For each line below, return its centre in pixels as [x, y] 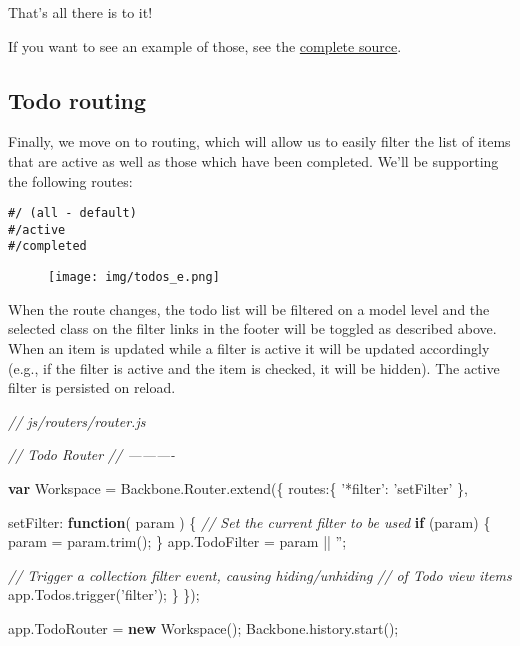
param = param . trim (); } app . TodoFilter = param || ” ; [177, 541]
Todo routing [77, 99]
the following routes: [70, 180]
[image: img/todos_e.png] [134, 277]
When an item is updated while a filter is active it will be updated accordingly [249, 347]
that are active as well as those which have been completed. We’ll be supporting [253, 160]
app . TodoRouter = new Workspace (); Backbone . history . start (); [203, 627]
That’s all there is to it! [80, 12]
